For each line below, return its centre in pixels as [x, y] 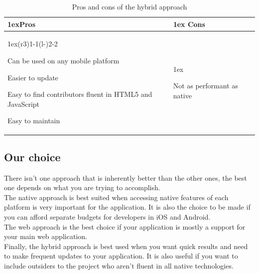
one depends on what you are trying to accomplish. [82, 187]
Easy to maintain [34, 121]
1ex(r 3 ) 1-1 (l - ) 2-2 [33, 44]
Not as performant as [205, 86]
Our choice [32, 156]
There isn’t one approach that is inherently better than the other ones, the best [126, 177]
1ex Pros [21, 24]
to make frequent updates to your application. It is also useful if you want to [121, 256]
